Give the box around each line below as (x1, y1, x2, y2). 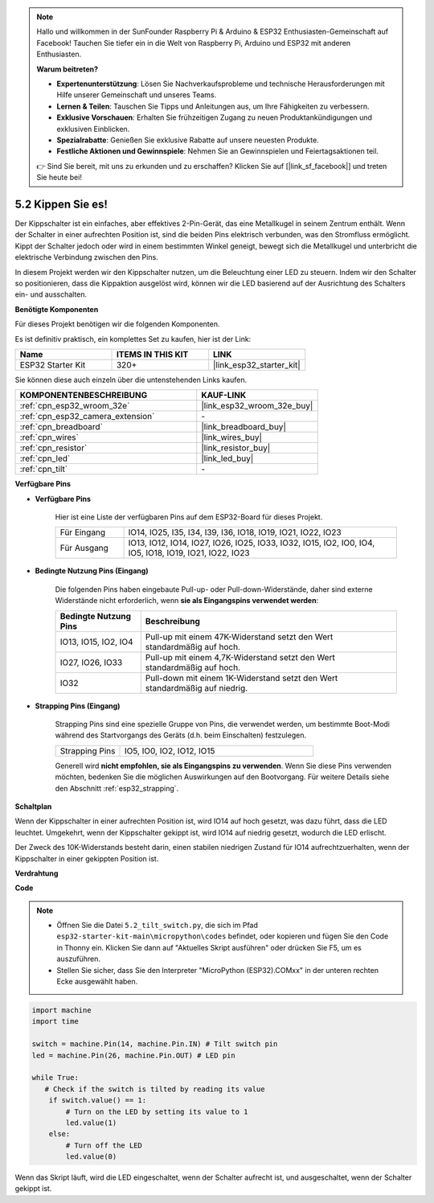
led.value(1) (65, 1118, 117, 1127)
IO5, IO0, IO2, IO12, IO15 (124, 745, 215, 756)
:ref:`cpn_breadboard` (19, 421, 104, 433)
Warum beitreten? (36, 64, 99, 74)
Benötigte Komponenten (14, 304, 99, 314)
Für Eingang (59, 527, 106, 538)
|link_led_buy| (201, 453, 254, 464)
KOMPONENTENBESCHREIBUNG (19, 390, 148, 401)
